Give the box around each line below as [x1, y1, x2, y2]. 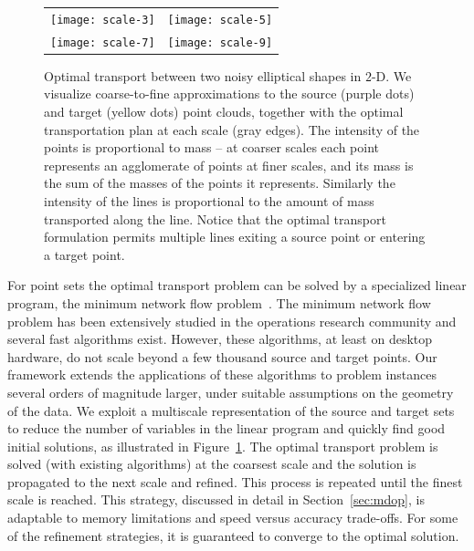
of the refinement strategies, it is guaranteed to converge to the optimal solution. [7, 525, 459, 545]
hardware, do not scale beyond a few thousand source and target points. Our [7, 347, 437, 366]
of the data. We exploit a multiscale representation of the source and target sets [7, 400, 455, 420]
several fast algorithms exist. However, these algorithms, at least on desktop [7, 329, 433, 348]
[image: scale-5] [167, 13, 273, 26]
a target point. [44, 244, 125, 264]
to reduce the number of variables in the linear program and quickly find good [7, 419, 446, 438]
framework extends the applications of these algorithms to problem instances [7, 365, 437, 384]
